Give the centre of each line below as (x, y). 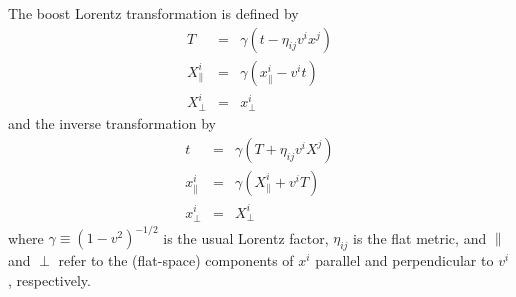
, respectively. (49, 279)
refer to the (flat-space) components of (176, 259)
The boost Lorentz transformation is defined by (153, 13)
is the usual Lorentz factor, (246, 237)
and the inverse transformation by (112, 123)
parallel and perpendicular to (404, 259)
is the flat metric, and (420, 237)
